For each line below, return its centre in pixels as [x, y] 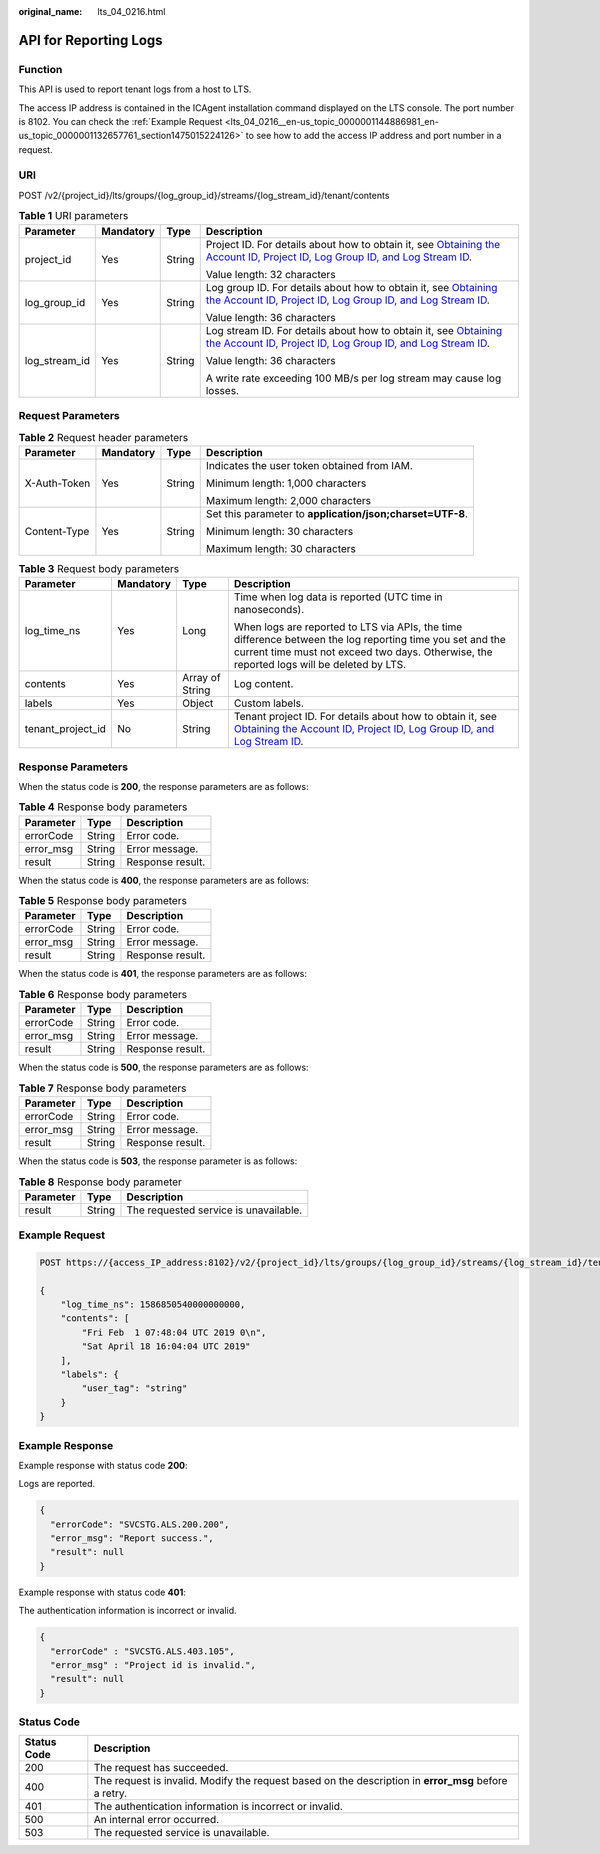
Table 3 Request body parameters [99, 568]
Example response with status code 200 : [103, 1465]
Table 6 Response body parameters [103, 994]
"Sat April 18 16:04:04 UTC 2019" [166, 1346]
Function [40, 69]
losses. [222, 390]
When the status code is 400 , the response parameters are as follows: [164, 880]
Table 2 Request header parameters [103, 437]
